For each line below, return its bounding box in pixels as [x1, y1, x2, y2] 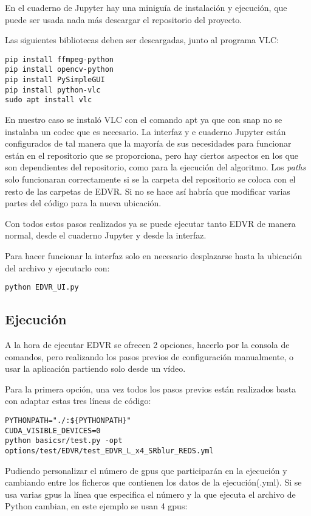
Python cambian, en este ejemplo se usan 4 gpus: [5, 500, 188, 512]
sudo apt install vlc [5, 96, 92, 105]
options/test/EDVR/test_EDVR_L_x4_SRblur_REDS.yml [5, 446, 214, 455]
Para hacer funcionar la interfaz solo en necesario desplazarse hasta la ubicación [5, 249, 302, 262]
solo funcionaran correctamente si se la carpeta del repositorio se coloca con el [5, 173, 296, 186]
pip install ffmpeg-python [5, 55, 114, 64]
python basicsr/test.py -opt [5, 436, 123, 445]
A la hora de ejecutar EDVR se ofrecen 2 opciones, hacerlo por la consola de [5, 338, 290, 351]
